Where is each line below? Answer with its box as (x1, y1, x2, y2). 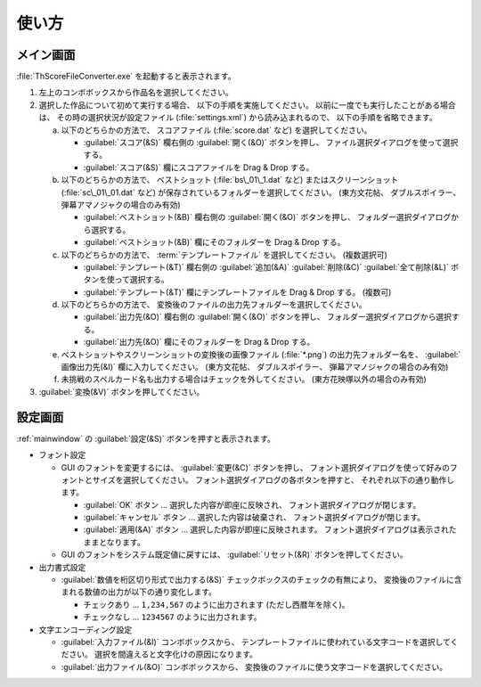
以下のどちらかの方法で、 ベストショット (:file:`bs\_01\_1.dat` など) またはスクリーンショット (61, 175, 399, 185)
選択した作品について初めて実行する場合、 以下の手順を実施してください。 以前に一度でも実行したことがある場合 (38, 99, 456, 110)
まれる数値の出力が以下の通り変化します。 (61, 586, 217, 597)
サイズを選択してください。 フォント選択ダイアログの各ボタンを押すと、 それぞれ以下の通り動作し (92, 474, 455, 485)
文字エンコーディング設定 (38, 624, 133, 634)
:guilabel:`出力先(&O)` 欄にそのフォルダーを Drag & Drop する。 (83, 337, 315, 348)
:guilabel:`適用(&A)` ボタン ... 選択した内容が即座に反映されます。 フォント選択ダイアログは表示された (83, 524, 458, 535)
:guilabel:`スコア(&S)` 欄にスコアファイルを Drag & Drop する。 (83, 161, 314, 173)
